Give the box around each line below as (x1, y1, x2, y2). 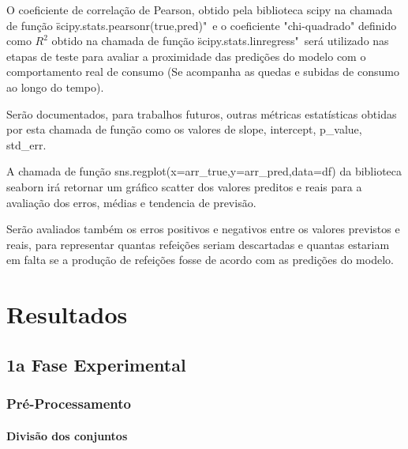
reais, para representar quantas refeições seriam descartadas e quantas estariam (6, 236, 390, 252)
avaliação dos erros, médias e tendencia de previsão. (6, 194, 256, 210)
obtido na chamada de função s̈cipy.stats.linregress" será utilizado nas (51, 32, 389, 49)
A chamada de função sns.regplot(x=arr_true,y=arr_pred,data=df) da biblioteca (6, 163, 402, 179)
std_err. (6, 136, 47, 153)
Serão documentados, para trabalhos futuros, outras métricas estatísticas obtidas (6, 105, 397, 122)
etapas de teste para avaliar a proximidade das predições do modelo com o (6, 47, 366, 64)
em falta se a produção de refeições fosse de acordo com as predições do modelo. (6, 251, 394, 268)
